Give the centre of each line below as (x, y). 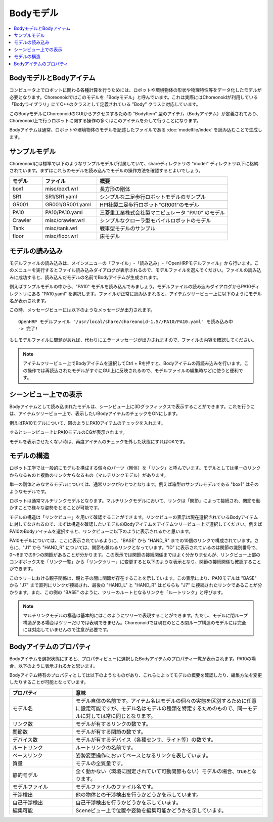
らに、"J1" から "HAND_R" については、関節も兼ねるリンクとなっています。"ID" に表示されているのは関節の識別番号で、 (134, 547)
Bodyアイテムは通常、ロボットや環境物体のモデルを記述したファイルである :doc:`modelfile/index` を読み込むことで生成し (136, 130)
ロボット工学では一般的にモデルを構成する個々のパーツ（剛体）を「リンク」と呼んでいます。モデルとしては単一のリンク (135, 468)
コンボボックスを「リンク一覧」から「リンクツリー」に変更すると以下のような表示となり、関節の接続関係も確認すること (135, 562)
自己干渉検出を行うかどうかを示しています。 (128, 802)
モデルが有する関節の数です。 (111, 732)
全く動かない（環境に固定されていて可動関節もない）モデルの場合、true (161, 771)
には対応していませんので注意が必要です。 (67, 630)
